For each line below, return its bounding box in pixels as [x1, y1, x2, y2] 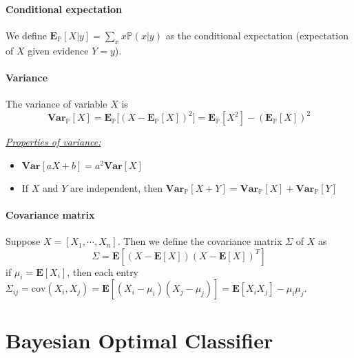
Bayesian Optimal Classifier [6, 326, 273, 354]
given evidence [28, 43, 89, 57]
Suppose [6, 234, 41, 248]
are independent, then [70, 180, 163, 195]
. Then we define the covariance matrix [117, 234, 282, 248]
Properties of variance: [6, 135, 101, 149]
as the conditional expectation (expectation [165, 28, 348, 42]
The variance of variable [6, 96, 107, 110]
